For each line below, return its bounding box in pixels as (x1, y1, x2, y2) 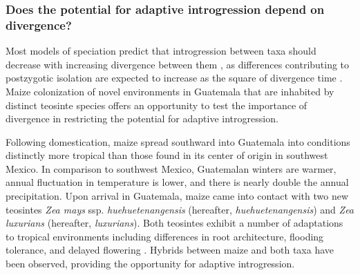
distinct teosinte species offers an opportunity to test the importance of (6, 97, 307, 112)
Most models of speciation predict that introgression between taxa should (6, 44, 316, 58)
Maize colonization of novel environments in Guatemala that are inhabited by (6, 84, 334, 98)
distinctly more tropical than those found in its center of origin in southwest (6, 148, 328, 162)
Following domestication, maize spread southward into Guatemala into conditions (6, 134, 350, 149)
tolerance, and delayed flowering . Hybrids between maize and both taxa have (6, 243, 334, 257)
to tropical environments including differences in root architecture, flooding (6, 229, 324, 243)
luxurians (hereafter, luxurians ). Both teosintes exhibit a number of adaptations (6, 216, 343, 230)
